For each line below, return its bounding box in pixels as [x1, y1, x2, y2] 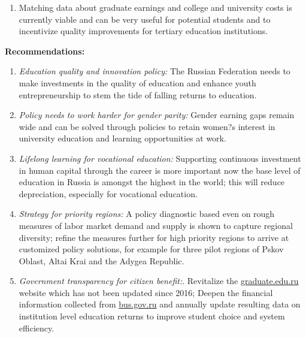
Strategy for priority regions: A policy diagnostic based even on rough [19, 207, 275, 220]
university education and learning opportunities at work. [19, 132, 226, 144]
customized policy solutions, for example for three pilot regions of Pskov [19, 243, 284, 255]
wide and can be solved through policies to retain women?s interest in [19, 120, 275, 132]
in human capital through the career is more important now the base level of [19, 164, 301, 176]
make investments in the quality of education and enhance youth [19, 76, 256, 89]
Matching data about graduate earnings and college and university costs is [19, 1, 292, 13]
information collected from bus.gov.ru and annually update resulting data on [19, 298, 301, 310]
